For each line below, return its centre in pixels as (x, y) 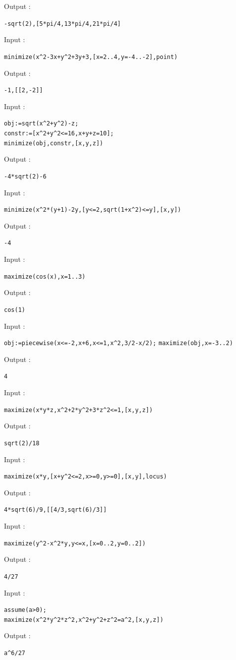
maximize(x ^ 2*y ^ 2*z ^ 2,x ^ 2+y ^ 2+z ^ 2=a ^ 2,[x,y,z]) (84, 620)
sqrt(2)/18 (22, 443)
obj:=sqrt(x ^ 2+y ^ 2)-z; (41, 124)
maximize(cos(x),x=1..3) (45, 276)
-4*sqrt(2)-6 (25, 176)
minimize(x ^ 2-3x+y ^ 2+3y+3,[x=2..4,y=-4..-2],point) (91, 57)
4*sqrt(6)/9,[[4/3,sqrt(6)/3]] (55, 510)
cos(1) (15, 310)
